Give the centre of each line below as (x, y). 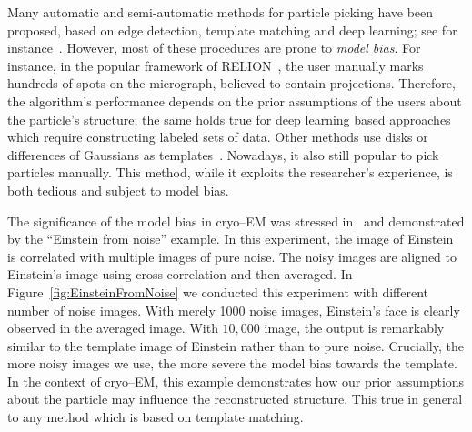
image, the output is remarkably (354, 328)
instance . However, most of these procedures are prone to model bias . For (214, 48)
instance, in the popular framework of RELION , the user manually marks (216, 65)
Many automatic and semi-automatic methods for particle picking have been (221, 12)
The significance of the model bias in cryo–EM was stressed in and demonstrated (236, 221)
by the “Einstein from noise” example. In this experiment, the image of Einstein (231, 239)
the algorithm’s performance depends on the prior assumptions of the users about (235, 100)
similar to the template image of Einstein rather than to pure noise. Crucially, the (236, 345)
